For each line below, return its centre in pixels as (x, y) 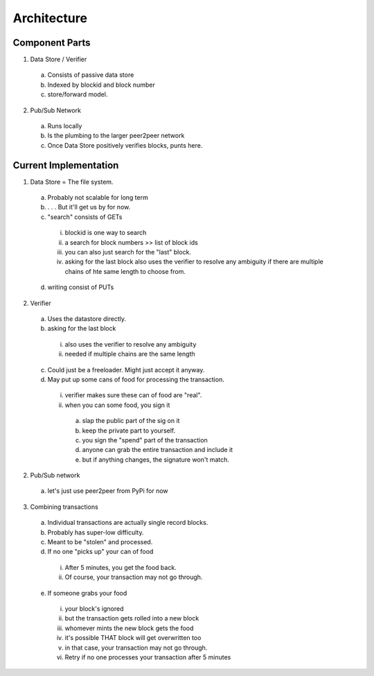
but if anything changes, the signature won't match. (156, 459)
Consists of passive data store (91, 75)
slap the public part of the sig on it (131, 421)
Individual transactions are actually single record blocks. (128, 523)
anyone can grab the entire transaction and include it (158, 450)
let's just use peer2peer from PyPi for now (108, 491)
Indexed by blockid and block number (101, 85)
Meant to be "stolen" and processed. (100, 542)
